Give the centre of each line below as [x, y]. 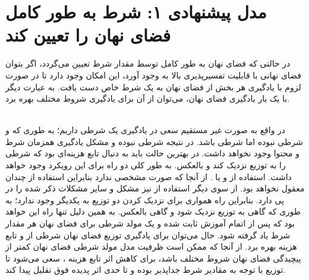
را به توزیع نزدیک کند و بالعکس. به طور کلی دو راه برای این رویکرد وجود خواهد [146, 165]
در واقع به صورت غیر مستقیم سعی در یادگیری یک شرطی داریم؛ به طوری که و [146, 130]
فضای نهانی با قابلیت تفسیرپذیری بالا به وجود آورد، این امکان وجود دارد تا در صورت [153, 75]
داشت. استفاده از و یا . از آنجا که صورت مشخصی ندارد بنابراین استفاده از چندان [149, 176]
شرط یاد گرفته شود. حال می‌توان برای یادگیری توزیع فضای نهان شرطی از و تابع [148, 235]
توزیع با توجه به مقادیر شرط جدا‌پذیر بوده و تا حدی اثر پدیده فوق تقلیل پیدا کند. [146, 270]
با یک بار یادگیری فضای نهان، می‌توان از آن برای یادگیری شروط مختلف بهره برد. [148, 98]
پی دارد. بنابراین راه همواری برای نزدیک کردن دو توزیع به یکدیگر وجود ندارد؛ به [145, 199]
